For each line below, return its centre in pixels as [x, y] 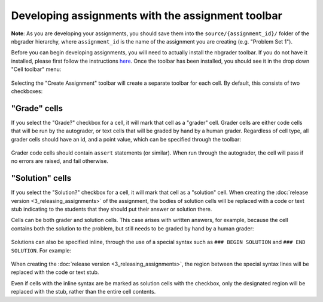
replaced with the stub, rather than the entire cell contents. [83, 292]
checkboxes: [27, 91]
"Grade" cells [37, 108]
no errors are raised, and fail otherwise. [60, 161]
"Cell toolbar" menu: [36, 69]
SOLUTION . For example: [41, 250]
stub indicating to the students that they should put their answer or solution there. [112, 209]
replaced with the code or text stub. [55, 272]
